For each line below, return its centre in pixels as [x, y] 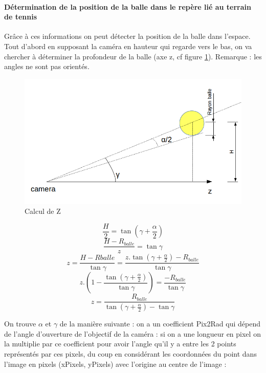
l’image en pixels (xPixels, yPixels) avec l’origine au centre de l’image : [115, 364]
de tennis [21, 17]
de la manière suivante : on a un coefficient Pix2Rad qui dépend [160, 324]
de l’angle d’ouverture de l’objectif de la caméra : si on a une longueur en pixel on [132, 333]
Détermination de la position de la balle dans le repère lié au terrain [128, 6]
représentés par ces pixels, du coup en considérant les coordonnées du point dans [130, 354]
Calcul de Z [43, 211]
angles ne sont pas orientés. [47, 66]
